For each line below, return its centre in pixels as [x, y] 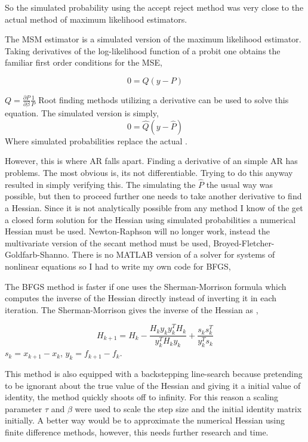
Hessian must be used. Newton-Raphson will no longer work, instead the [138, 231]
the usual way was [239, 184]
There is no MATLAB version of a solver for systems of [173, 254]
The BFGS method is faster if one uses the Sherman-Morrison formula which [146, 286]
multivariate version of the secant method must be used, [108, 242]
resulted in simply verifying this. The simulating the [100, 184]
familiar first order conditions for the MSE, [84, 62]
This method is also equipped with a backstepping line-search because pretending [154, 373]
